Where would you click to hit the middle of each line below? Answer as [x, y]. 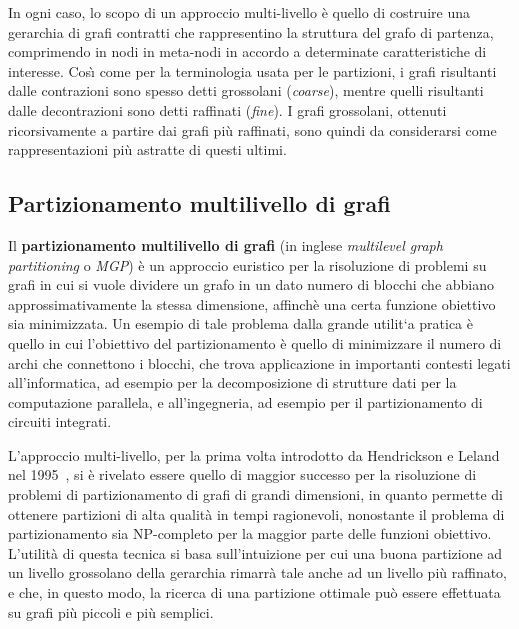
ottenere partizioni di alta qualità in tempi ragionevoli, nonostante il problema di [256, 513]
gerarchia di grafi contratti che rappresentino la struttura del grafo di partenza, [251, 31]
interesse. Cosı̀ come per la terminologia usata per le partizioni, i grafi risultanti [252, 70]
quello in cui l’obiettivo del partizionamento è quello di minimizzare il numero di [255, 342]
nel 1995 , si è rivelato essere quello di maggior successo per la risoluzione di [242, 474]
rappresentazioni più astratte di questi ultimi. [147, 149]
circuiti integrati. [60, 421]
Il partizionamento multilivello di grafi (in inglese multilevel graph [225, 244]
